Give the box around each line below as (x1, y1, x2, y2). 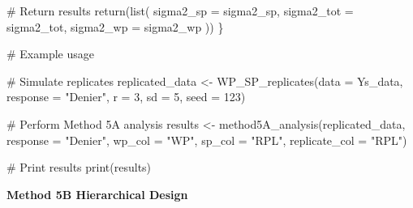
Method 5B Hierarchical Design (6, 185, 188, 202)
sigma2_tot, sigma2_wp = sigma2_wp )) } (6, 18, 224, 35)
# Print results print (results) (6, 159, 152, 176)
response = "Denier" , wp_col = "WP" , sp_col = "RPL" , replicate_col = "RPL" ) (6, 131, 407, 148)
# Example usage (6, 45, 94, 62)
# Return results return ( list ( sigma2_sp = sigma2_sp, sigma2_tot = (6, 2, 354, 19)
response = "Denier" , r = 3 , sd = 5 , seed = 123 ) (6, 88, 246, 105)
